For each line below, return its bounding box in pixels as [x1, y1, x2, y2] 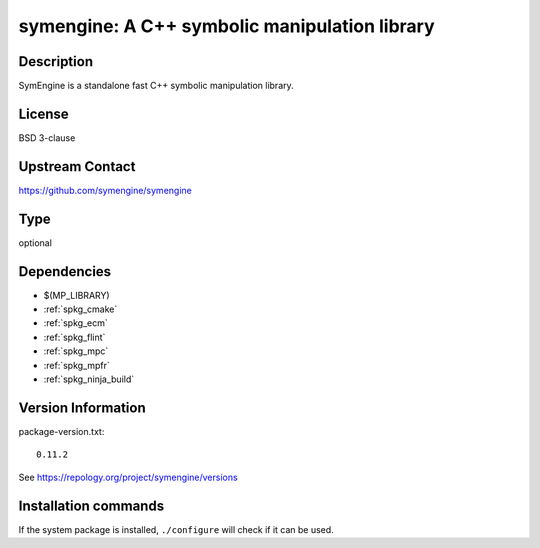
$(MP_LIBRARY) [43, 289, 110, 301]
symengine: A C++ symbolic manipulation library [18, 15, 435, 37]
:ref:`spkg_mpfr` [43, 359, 110, 371]
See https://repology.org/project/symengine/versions [18, 471, 239, 483]
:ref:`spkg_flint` [43, 331, 106, 343]
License [18, 105, 69, 122]
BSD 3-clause [18, 131, 76, 144]
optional [18, 236, 52, 249]
